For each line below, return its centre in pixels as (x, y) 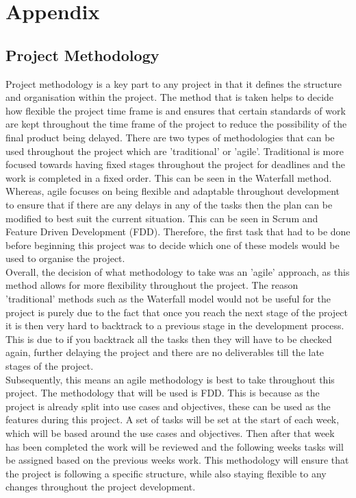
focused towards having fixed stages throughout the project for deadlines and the (176, 164)
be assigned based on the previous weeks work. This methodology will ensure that (177, 460)
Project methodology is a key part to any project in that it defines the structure (174, 83)
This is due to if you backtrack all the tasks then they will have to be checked (169, 339)
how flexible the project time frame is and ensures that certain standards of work (176, 110)
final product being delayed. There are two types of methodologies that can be (170, 137)
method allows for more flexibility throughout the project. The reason (152, 285)
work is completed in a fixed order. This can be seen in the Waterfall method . (169, 177)
